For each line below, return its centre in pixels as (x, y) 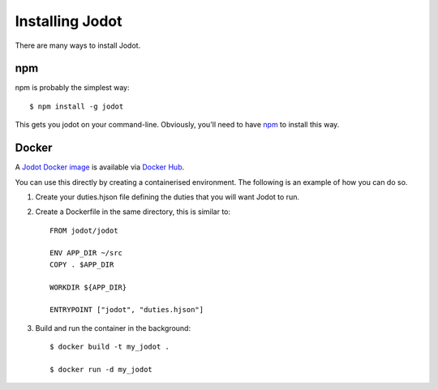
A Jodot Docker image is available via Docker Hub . (100, 167)
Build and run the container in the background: (113, 328)
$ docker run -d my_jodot (101, 369)
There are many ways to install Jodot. (78, 45)
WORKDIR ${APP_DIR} (88, 287)
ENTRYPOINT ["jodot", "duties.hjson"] (127, 310)
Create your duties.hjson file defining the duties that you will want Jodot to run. (167, 197)
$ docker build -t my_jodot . (110, 347)
